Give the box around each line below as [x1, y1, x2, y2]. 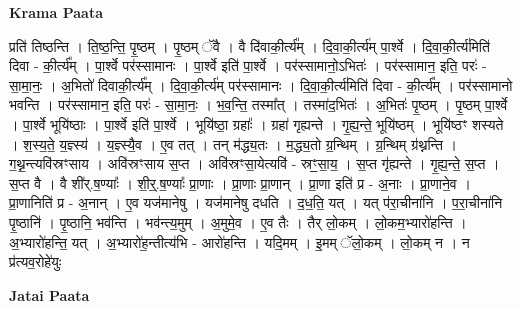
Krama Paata [9, 2, 103, 22]
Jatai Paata [9, 284, 90, 305]
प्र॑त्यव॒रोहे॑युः [9, 251, 62, 272]
